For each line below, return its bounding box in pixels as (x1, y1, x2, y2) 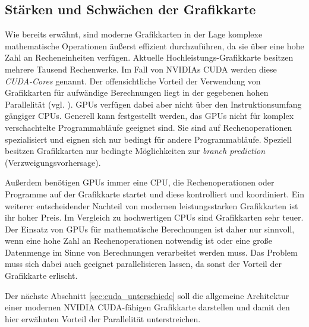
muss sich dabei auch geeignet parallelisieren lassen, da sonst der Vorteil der (5, 257, 282, 270)
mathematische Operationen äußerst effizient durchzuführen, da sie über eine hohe (5, 39, 304, 52)
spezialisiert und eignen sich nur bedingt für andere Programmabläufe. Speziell (5, 133, 292, 145)
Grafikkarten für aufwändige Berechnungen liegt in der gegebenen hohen (5, 86, 269, 99)
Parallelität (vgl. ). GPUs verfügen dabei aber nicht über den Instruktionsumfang (5, 98, 302, 110)
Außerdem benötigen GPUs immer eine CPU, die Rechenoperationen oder (5, 176, 275, 188)
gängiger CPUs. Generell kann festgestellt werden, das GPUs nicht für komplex (5, 109, 294, 122)
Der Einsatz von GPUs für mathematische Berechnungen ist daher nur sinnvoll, (5, 222, 295, 235)
